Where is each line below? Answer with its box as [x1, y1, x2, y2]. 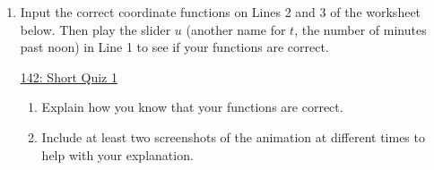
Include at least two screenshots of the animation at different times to [41, 127, 425, 146]
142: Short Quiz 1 [20, 67, 117, 86]
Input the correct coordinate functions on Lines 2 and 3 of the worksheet [20, 3, 421, 21]
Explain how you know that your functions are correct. [41, 98, 343, 116]
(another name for [186, 20, 286, 38]
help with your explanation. [41, 145, 194, 164]
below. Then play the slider [20, 20, 171, 38]
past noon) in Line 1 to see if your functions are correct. [20, 38, 329, 56]
